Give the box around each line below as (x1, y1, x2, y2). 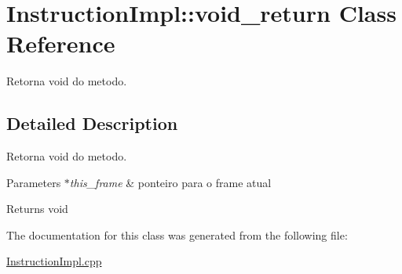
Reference (6, 27, 115, 59)
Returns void (6, 200, 68, 217)
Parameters (6, 174, 61, 190)
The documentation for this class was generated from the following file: (6, 226, 348, 243)
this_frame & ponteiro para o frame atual (69, 174, 272, 190)
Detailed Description (6, 111, 178, 135)
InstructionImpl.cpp (6, 253, 102, 269)
